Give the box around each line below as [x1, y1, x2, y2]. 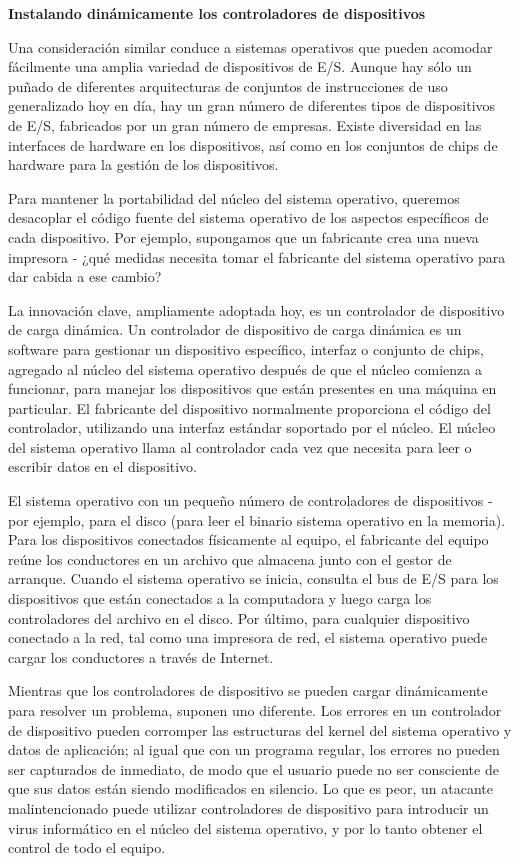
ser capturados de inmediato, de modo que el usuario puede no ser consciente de [8, 758, 499, 779]
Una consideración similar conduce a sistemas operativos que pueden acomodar [8, 36, 493, 57]
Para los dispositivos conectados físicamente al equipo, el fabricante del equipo [8, 529, 489, 550]
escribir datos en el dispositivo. [8, 456, 197, 477]
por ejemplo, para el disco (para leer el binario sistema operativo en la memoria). [8, 509, 506, 530]
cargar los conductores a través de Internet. [8, 646, 274, 667]
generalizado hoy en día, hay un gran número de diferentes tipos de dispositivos [8, 95, 496, 116]
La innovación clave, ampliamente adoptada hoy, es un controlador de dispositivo [8, 299, 505, 320]
